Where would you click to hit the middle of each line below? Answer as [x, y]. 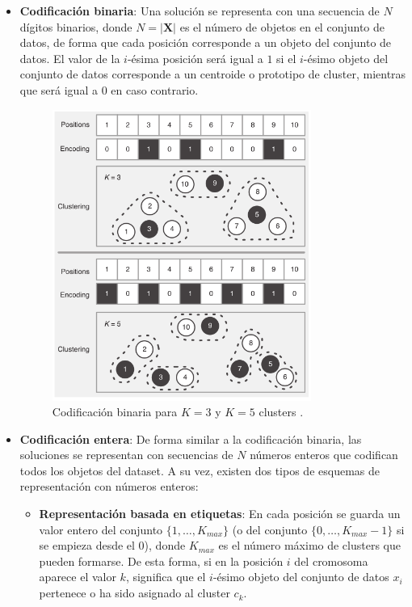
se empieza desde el [87, 545]
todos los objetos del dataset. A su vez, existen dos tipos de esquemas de [200, 470]
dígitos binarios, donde [76, 26]
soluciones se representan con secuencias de [126, 455]
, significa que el [166, 577]
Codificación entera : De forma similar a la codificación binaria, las [191, 438]
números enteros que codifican [324, 455]
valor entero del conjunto [101, 529]
